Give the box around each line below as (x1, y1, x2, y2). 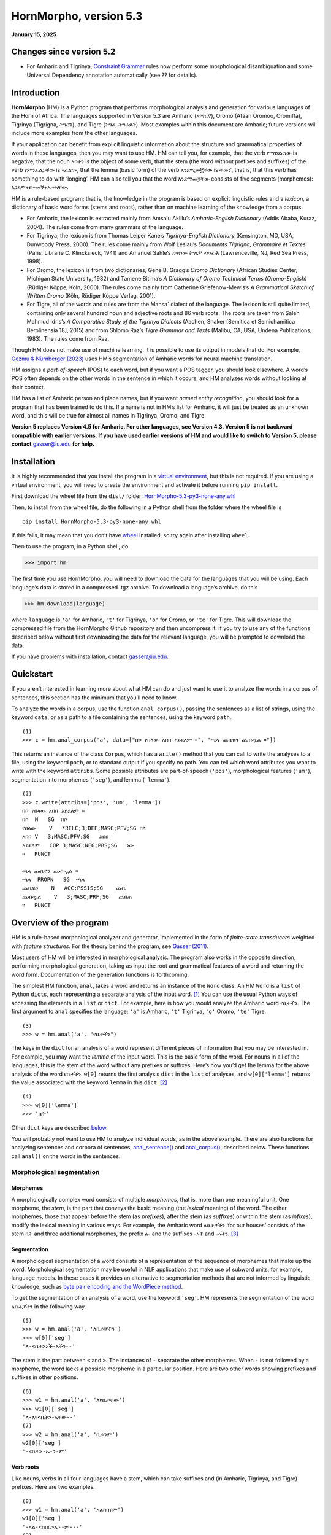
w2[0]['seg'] (22, 1440, 61, 1447)
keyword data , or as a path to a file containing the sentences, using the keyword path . (11, 713, 232, 721)
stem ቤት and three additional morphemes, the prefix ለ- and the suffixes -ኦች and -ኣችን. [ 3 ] (11, 1230, 238, 1237)
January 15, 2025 (11, 31, 57, 38)
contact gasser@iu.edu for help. (11, 440, 95, 448)
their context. (11, 383, 45, 391)
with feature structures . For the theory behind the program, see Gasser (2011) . (11, 942, 209, 950)
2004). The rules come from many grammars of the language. (26, 223, 183, 230)
